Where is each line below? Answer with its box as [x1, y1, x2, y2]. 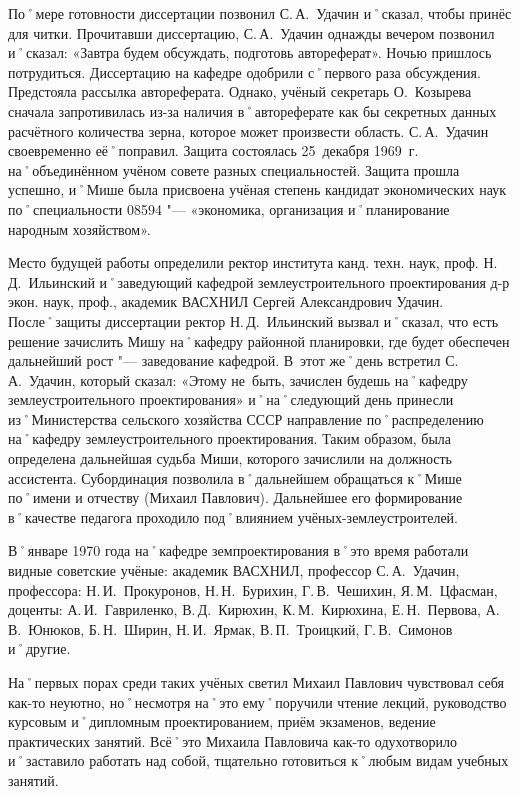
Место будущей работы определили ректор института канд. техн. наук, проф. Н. [8, 252, 498, 273]
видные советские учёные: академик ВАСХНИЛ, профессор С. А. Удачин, [8, 560, 460, 581]
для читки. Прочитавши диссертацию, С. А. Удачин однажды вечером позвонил [8, 22, 495, 43]
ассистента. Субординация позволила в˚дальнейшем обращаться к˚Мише [8, 467, 462, 488]
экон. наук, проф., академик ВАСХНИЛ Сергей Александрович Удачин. [8, 291, 444, 312]
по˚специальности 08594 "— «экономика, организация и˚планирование [8, 198, 450, 219]
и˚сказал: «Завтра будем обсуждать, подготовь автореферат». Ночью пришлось [8, 42, 492, 63]
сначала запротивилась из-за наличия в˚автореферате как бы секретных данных [8, 100, 497, 121]
